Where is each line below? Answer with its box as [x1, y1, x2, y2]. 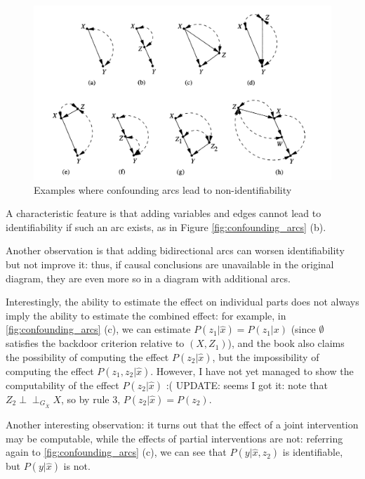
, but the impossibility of [212, 349, 319, 364]
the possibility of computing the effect [6, 349, 169, 364]
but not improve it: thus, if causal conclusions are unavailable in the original [6, 256, 334, 271]
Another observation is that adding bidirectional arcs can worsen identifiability [6, 243, 345, 258]
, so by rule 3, [60, 391, 121, 406]
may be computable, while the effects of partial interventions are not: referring [6, 431, 343, 445]
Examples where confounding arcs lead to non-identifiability [34, 182, 292, 197]
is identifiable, [282, 445, 343, 459]
